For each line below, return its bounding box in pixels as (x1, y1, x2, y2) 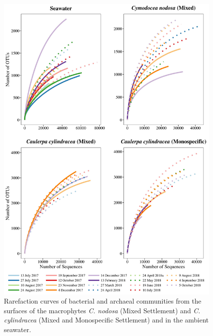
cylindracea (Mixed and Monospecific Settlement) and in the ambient (4, 315, 209, 325)
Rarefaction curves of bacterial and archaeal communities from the (4, 296, 201, 306)
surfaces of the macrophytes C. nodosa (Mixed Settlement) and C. (4, 305, 200, 315)
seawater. (4, 324, 31, 335)
